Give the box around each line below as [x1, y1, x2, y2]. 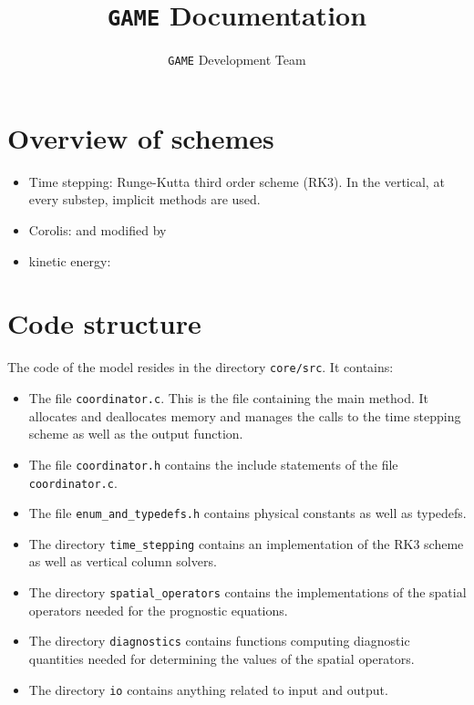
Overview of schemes [7, 119, 274, 156]
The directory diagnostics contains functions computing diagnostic [28, 631, 410, 650]
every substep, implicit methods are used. [28, 190, 261, 209]
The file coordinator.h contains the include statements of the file [28, 454, 398, 473]
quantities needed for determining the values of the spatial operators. [28, 648, 415, 668]
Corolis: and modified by [28, 221, 167, 240]
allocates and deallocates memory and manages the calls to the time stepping [28, 406, 461, 425]
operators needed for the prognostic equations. [28, 600, 288, 619]
